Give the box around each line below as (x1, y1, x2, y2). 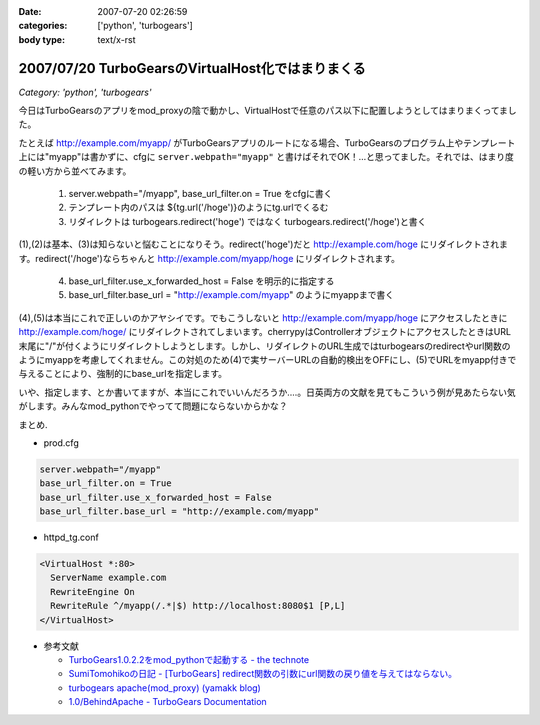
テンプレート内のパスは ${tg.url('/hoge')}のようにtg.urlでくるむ (68, 201, 329, 214)
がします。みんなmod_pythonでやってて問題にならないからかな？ (18, 400, 288, 412)
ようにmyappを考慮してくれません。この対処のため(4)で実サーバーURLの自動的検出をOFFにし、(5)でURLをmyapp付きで (18, 353, 517, 365)
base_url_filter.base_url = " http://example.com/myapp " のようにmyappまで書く (68, 289, 395, 301)
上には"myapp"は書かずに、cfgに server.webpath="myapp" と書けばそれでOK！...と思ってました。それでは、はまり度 (18, 151, 514, 163)
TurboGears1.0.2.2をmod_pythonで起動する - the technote (68, 653, 310, 665)
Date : (18, 6, 42, 17)
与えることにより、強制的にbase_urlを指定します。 (18, 368, 228, 380)
